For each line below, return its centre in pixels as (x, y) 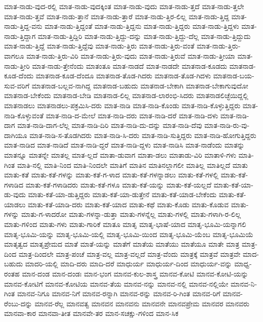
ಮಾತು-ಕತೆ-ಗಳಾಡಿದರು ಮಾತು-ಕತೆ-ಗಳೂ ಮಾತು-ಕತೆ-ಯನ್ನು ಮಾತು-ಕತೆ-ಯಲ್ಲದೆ (118, 184)
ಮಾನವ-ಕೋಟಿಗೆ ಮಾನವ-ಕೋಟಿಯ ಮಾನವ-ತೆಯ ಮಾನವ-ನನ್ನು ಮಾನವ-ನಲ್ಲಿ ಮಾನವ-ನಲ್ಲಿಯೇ (116, 283)
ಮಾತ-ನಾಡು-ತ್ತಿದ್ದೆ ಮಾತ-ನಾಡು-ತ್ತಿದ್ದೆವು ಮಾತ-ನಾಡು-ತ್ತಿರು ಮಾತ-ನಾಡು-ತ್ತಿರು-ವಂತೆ (99, 46)
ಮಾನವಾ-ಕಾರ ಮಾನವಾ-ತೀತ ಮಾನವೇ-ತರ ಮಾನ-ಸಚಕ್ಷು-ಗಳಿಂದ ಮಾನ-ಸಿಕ (91, 313)
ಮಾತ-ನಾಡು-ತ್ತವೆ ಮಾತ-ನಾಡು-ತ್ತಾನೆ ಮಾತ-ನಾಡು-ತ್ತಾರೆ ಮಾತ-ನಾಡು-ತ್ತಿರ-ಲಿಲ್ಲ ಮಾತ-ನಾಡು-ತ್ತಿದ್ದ (117, 16)
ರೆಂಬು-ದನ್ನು (18, 303)
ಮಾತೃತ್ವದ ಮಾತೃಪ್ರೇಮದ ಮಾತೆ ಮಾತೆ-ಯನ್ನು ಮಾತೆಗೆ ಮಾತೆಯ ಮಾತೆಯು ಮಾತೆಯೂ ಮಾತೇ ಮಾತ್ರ (122, 244)
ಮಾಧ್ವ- (243, 264)
